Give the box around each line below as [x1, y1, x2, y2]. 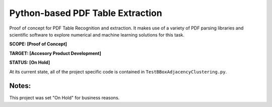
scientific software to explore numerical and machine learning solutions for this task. [9, 31, 185, 37]
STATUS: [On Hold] [9, 59, 50, 65]
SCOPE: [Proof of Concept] [9, 41, 67, 47]
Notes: [9, 81, 31, 90]
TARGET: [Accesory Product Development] [9, 50, 102, 56]
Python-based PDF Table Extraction [9, 7, 162, 18]
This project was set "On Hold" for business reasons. [9, 95, 120, 101]
